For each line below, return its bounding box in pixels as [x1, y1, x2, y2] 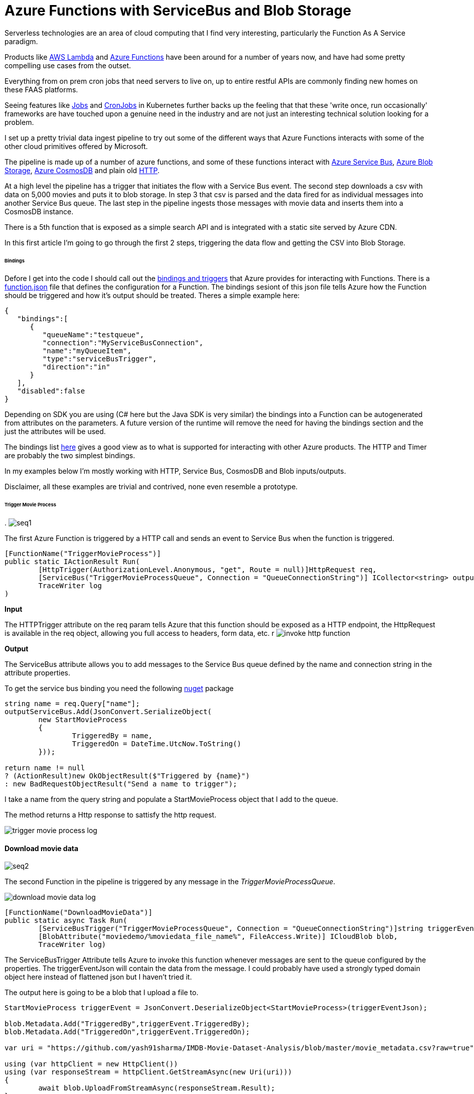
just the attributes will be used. [5, 427, 106, 436]
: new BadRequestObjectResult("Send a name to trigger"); [5, 780, 237, 788]
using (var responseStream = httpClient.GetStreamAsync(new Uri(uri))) [5, 1068, 292, 1076]
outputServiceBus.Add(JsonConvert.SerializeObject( [5, 708, 212, 716]
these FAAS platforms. [5, 85, 78, 94]
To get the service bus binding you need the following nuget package [5, 684, 234, 693]
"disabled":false [17, 387, 85, 395]
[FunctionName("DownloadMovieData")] [5, 908, 153, 917]
